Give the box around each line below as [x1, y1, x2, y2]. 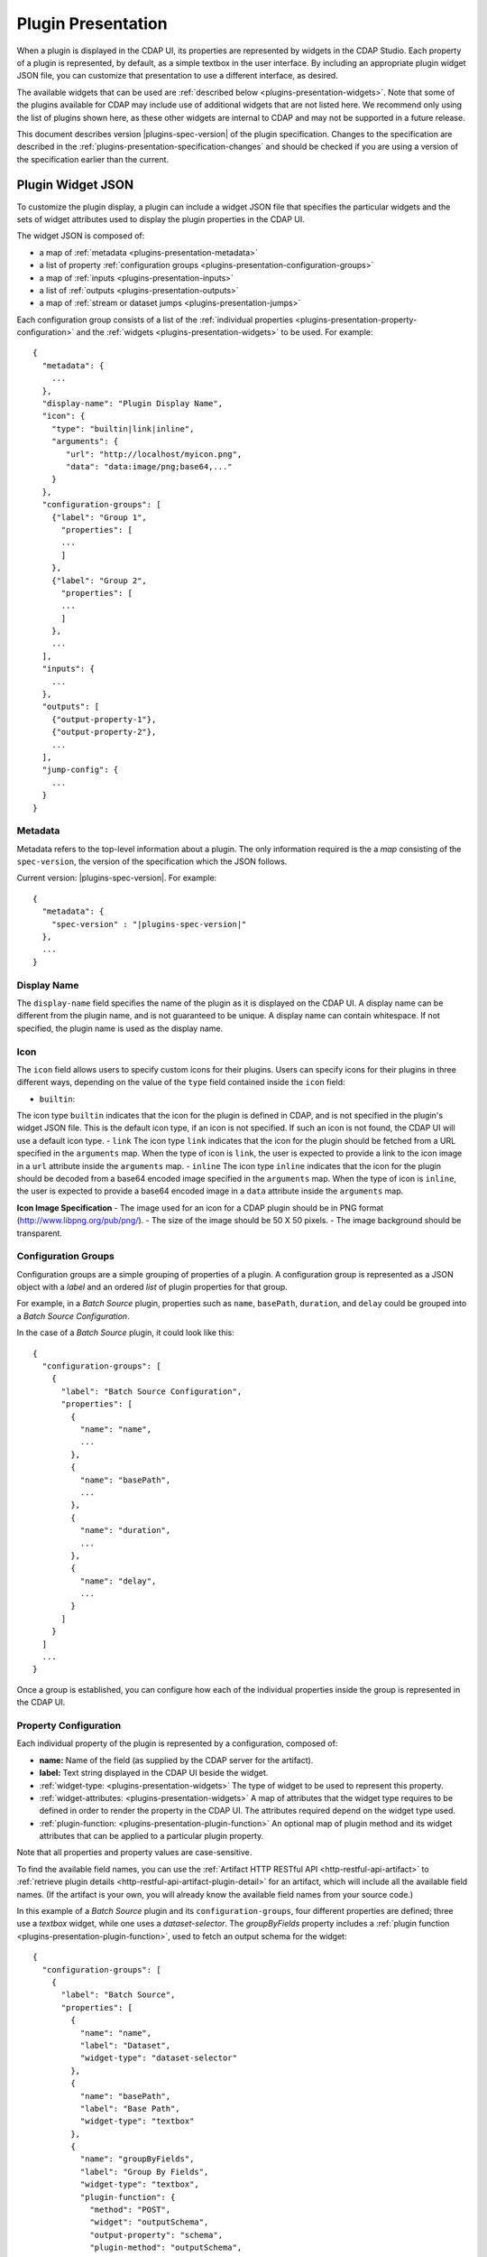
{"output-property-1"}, [51, 714, 157, 724]
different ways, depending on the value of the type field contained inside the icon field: [16, 1077, 346, 1088]
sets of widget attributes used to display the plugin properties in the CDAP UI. [16, 213, 306, 225]
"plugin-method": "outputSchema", [89, 2243, 243, 2252]
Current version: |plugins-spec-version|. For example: [16, 872, 217, 884]
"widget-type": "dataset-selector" [79, 2053, 238, 2063]
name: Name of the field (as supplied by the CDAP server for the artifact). [39, 1754, 314, 1765]
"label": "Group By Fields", [79, 2167, 209, 2177]
